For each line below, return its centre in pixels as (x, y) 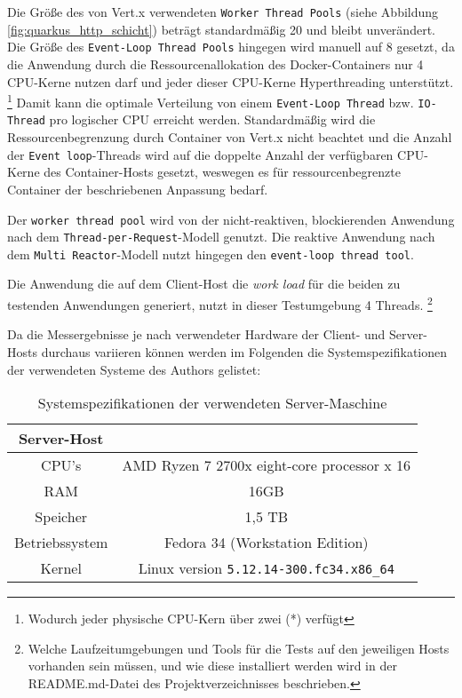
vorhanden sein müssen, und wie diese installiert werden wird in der (212, 666)
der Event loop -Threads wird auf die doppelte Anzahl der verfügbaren (200, 154)
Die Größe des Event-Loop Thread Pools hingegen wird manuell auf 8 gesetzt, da (231, 47)
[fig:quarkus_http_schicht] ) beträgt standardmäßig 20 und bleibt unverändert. (221, 29)
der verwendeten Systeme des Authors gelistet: (134, 369)
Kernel (61, 568)
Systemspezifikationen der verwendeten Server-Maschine (212, 403)
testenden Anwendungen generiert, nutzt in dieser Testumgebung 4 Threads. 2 (220, 303)
